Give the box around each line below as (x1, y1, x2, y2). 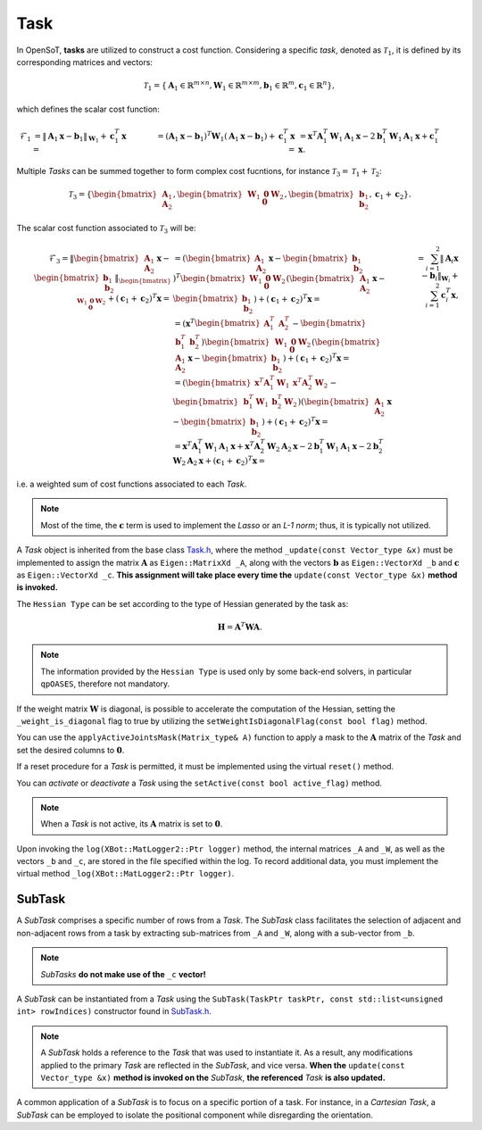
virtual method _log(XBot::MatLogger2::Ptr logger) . (16, 868, 235, 879)
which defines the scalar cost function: (16, 104, 160, 114)
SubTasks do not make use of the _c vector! (40, 968, 206, 979)
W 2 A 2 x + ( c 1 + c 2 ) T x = (172, 453, 266, 468)
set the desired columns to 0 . (16, 744, 125, 755)
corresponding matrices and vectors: (16, 56, 154, 67)
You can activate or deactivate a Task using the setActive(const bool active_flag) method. (16, 777, 383, 788)
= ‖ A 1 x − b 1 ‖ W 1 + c (34, 130, 115, 145)
